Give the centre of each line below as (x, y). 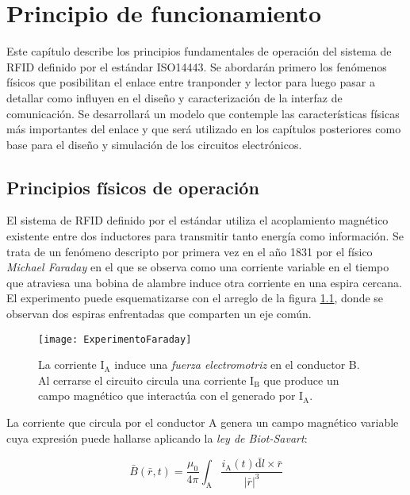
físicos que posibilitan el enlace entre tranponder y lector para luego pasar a (191, 82)
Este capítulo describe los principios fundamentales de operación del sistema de (199, 51)
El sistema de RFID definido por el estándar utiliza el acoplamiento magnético (197, 220)
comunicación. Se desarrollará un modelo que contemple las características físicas (203, 113)
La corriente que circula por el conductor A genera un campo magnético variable (203, 422)
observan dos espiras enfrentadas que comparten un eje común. (159, 314)
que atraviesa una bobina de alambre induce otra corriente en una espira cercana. (204, 282)
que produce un (301, 380)
